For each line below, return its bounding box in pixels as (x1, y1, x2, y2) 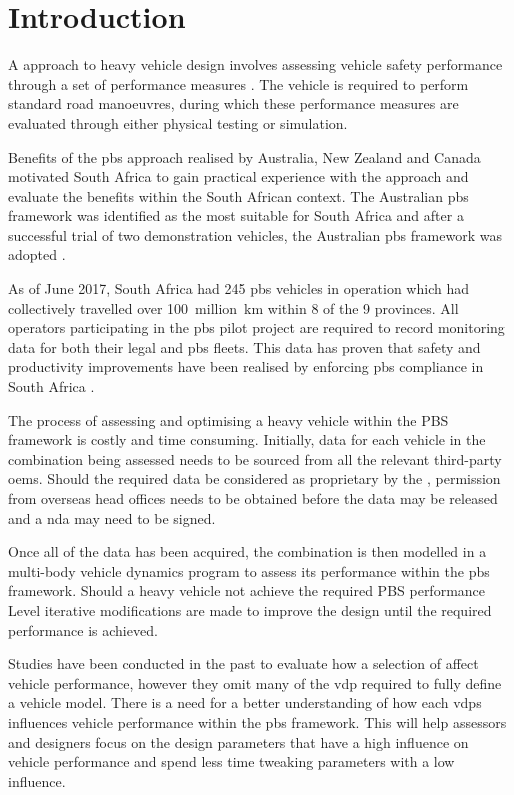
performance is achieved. (8, 619, 158, 640)
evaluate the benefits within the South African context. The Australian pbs (8, 185, 469, 206)
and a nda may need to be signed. (8, 507, 216, 528)
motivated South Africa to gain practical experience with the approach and (8, 166, 469, 187)
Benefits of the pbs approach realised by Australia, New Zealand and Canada (8, 146, 481, 167)
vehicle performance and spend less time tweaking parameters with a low (8, 751, 455, 772)
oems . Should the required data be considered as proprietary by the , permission (8, 468, 501, 489)
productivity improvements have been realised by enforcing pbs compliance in (8, 356, 484, 377)
